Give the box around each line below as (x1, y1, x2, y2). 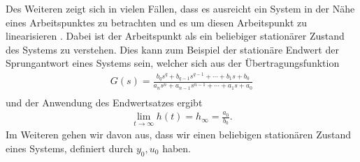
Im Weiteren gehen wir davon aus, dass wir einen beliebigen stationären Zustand (6, 127, 352, 142)
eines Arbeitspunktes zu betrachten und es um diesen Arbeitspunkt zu (6, 15, 308, 29)
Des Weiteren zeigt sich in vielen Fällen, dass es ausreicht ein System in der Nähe (6, 1, 355, 15)
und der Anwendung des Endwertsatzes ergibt (6, 95, 203, 109)
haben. (162, 141, 191, 155)
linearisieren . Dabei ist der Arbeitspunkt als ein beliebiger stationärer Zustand (6, 29, 345, 43)
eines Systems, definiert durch (6, 141, 134, 155)
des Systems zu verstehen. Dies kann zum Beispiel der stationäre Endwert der (6, 42, 339, 56)
